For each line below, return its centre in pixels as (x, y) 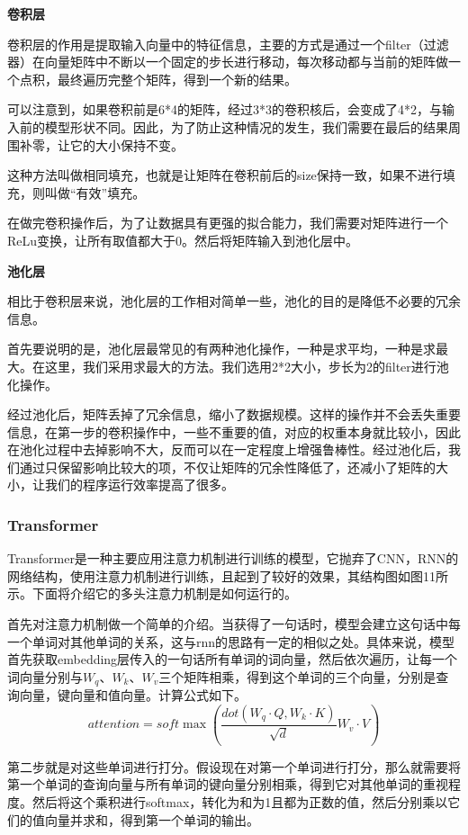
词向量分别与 (45, 676)
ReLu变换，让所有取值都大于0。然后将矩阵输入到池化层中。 (183, 240)
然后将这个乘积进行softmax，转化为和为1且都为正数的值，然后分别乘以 (240, 802)
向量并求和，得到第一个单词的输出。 (152, 819)
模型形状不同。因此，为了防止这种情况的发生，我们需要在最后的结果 (246, 126)
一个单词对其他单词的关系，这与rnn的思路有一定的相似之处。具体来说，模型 (231, 641)
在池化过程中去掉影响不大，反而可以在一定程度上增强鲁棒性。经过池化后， (228, 449)
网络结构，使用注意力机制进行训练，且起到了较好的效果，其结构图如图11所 (228, 575)
